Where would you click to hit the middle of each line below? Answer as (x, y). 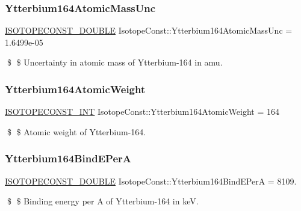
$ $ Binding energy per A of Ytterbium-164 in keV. (103, 201)
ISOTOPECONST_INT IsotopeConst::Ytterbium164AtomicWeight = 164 (142, 112)
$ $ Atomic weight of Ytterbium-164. (76, 131)
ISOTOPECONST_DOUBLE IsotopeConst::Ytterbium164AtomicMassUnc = (149, 30)
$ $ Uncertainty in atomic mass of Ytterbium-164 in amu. (115, 62)
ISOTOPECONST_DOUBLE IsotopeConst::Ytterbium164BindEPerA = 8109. (151, 181)
